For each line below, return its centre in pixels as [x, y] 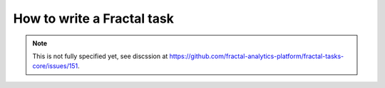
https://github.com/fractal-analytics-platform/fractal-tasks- [257, 56]
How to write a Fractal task [94, 18]
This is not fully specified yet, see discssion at [100, 56]
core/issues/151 [55, 66]
